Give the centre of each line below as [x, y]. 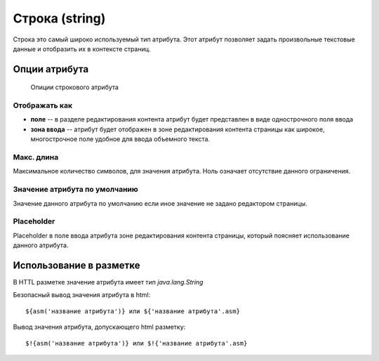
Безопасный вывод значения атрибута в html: [82, 295]
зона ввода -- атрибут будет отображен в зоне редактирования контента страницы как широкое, [178, 129]
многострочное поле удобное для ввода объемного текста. [120, 139]
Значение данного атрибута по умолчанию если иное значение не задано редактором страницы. [160, 203]
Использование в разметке [77, 265]
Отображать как [43, 105]
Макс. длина [36, 157]
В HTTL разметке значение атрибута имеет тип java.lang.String [108, 282]
